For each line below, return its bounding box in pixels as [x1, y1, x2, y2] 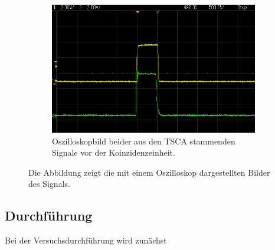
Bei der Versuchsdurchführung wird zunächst [5, 234, 167, 246]
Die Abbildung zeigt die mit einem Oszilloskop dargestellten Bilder [28, 166, 270, 178]
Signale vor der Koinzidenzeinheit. [52, 146, 175, 159]
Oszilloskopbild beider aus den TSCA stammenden [52, 134, 235, 147]
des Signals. [28, 177, 70, 190]
